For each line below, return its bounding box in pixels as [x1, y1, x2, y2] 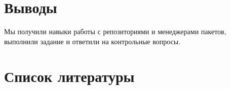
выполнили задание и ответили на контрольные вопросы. [4, 36, 181, 46]
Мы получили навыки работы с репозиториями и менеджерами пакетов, [4, 26, 226, 37]
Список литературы [4, 65, 135, 86]
